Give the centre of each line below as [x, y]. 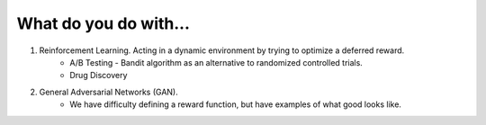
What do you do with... [103, 23]
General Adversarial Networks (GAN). [109, 92]
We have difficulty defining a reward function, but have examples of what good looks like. [236, 104]
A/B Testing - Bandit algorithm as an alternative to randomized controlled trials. [216, 62]
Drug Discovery [99, 76]
